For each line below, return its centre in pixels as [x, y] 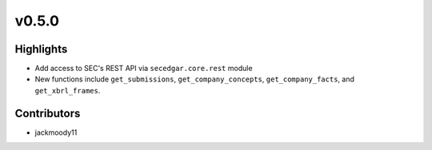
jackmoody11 [56, 132]
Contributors [48, 113]
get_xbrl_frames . [68, 90]
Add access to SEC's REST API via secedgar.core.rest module [144, 69]
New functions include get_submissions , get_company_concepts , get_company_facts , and [195, 79]
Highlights [41, 49]
